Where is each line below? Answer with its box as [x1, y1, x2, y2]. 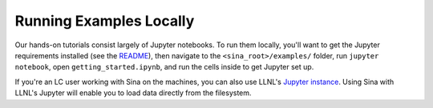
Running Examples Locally [14, 12, 195, 30]
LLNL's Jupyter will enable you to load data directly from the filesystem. [14, 88, 252, 98]
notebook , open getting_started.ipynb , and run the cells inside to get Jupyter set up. [14, 62, 314, 72]
